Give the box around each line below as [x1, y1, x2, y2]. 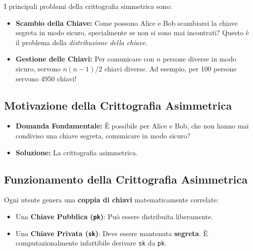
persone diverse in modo [162, 54, 236, 64]
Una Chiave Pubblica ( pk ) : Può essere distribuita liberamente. [15, 211, 213, 221]
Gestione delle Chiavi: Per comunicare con [15, 54, 154, 64]
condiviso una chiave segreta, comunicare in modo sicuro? [15, 130, 191, 140]
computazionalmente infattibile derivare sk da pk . [15, 238, 167, 248]
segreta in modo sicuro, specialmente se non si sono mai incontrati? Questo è [15, 27, 249, 38]
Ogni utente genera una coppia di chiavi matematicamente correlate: [4, 194, 219, 205]
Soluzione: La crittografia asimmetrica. [15, 147, 138, 157]
